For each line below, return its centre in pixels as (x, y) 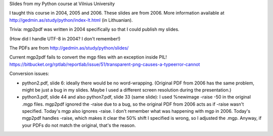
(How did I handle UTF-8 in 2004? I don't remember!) (65, 38)
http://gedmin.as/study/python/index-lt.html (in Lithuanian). (71, 20)
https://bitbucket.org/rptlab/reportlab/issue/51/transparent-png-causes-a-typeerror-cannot (105, 64)
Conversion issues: (29, 74)
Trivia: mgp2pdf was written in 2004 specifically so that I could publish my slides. (94, 29)
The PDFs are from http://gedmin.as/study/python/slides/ (69, 48)
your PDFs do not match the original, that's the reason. (79, 125)
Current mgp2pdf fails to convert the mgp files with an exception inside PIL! (88, 57)
